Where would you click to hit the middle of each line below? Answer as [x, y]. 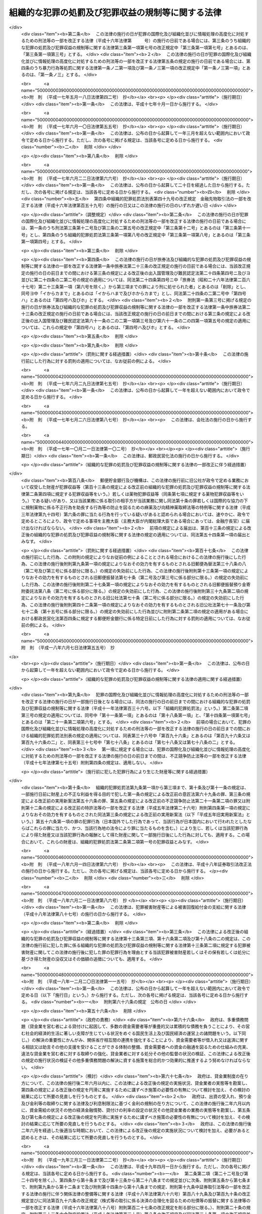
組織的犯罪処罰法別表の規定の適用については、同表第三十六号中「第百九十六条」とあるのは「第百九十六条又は [140, 735]
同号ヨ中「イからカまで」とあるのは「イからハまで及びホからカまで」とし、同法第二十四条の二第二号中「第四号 [134, 293]
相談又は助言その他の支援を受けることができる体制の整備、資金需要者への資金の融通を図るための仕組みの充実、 [138, 1047]
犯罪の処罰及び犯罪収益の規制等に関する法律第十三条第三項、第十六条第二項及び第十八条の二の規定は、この [142, 938]
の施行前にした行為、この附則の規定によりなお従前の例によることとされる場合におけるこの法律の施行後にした [131, 557]
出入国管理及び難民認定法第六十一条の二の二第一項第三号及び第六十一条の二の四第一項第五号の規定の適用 [140, 320]
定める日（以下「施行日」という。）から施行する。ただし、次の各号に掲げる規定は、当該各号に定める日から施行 [133, 995]
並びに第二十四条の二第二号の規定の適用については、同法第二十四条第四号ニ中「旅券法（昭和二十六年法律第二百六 [136, 280]
